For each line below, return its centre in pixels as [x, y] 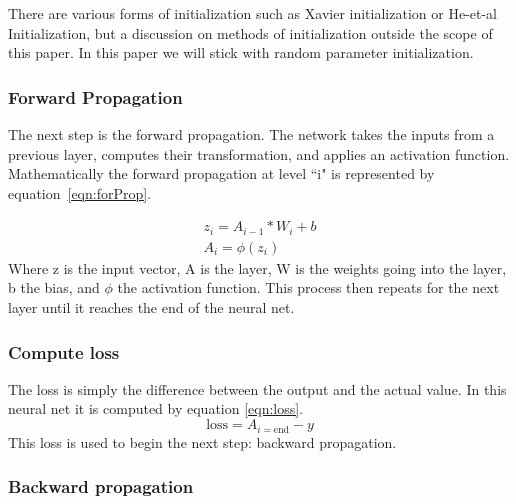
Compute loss [64, 351]
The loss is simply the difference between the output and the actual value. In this [257, 388]
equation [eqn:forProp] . [80, 192]
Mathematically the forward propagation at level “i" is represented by [221, 173]
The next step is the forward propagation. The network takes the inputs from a [251, 134]
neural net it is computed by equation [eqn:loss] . [156, 408]
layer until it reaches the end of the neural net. [151, 307]
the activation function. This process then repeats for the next [308, 287]
